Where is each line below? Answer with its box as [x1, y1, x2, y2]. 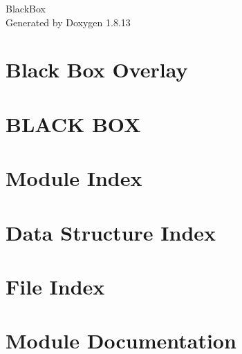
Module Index [6, 164, 142, 192]
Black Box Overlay [6, 55, 188, 84]
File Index [6, 272, 105, 300]
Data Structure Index [6, 218, 216, 246]
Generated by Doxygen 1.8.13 [6, 15, 131, 29]
